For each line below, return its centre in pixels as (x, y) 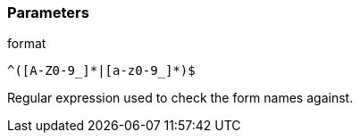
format (27, 44)
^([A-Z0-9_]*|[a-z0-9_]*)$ (101, 71)
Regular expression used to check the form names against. (180, 98)
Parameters (48, 12)
